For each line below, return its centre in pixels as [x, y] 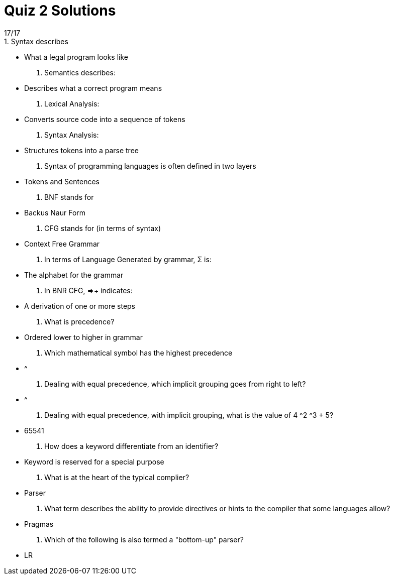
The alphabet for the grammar [74, 275]
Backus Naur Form [55, 212]
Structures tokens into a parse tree [81, 150]
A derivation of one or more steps [80, 306]
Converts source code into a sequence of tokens [105, 119]
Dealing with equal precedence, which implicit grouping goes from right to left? [175, 384]
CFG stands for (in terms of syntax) [103, 228]
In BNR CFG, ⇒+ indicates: [88, 290]
